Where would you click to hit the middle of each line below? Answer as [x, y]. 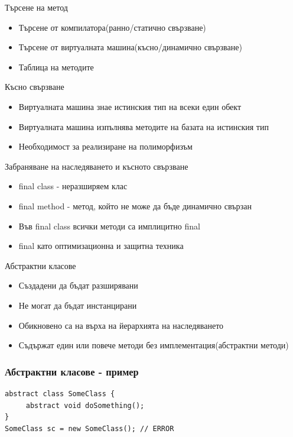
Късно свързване [35, 87]
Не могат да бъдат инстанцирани [78, 305]
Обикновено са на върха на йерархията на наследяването [121, 325]
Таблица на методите [56, 67]
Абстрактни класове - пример [72, 371]
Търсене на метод [36, 7]
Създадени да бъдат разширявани [78, 285]
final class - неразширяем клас [73, 186]
